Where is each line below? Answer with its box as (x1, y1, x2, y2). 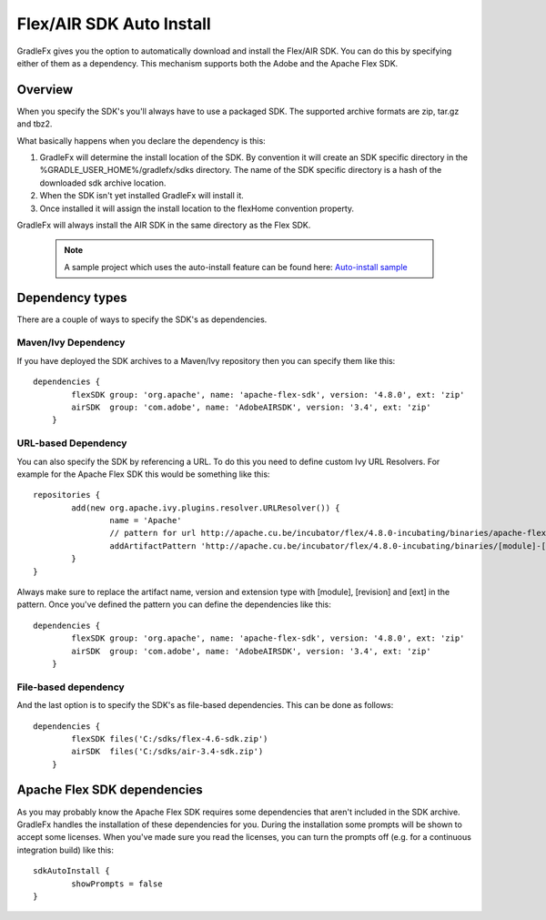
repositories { (33, 490, 101, 500)
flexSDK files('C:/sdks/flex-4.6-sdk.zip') (71, 733, 268, 743)
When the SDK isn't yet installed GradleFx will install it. (39, 190, 245, 201)
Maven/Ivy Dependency (16, 337, 126, 349)
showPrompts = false (71, 878, 163, 889)
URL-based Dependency (16, 437, 127, 450)
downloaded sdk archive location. (39, 177, 167, 188)
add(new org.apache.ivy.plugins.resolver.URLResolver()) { (71, 502, 340, 513)
